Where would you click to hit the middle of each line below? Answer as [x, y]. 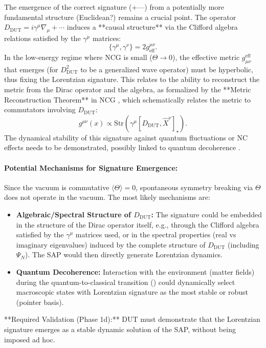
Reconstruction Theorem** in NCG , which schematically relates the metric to [128, 99]
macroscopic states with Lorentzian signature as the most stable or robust [132, 292]
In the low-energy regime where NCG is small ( [78, 57]
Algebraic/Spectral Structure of [73, 214]
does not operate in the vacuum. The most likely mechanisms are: [107, 197]
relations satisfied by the [42, 38]
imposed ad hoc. [30, 339]
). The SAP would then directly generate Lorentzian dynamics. [124, 254]
